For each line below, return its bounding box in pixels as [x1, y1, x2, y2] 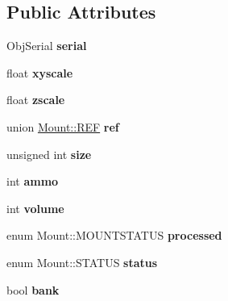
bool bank [6, 281, 60, 298]
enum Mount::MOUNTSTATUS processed [6, 227, 222, 244]
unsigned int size [6, 145, 92, 162]
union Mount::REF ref [6, 118, 119, 135]
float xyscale [6, 64, 73, 81]
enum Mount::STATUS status [6, 253, 158, 270]
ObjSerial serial [6, 37, 87, 54]
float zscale [6, 91, 65, 108]
